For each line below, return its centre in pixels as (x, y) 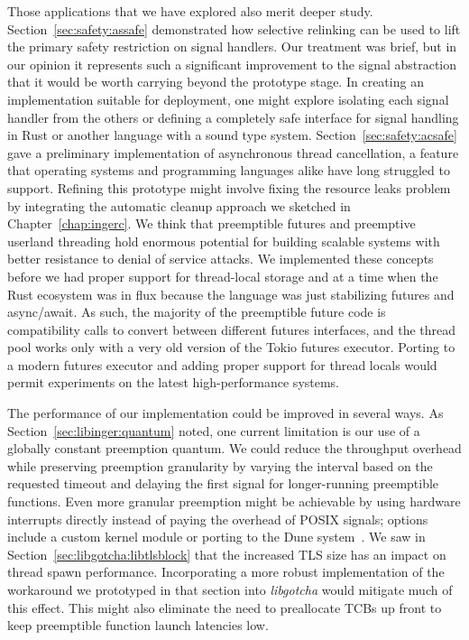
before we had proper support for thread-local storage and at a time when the (223, 276)
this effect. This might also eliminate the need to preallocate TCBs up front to (225, 607)
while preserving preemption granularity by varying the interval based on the (220, 465)
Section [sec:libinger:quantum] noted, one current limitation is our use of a (214, 430)
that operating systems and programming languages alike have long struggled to (229, 170)
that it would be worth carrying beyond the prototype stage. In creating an (216, 82)
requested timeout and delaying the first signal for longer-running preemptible (223, 483)
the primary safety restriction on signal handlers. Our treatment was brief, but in (232, 46)
